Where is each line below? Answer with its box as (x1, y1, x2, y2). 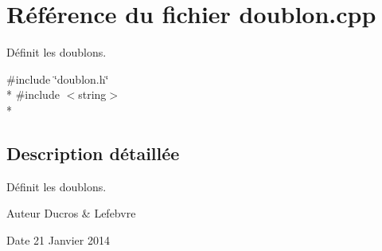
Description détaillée (6, 140, 180, 165)
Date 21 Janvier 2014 (6, 231, 110, 248)
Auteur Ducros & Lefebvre (6, 205, 136, 222)
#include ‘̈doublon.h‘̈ (6, 70, 109, 87)
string (78, 86, 107, 103)
